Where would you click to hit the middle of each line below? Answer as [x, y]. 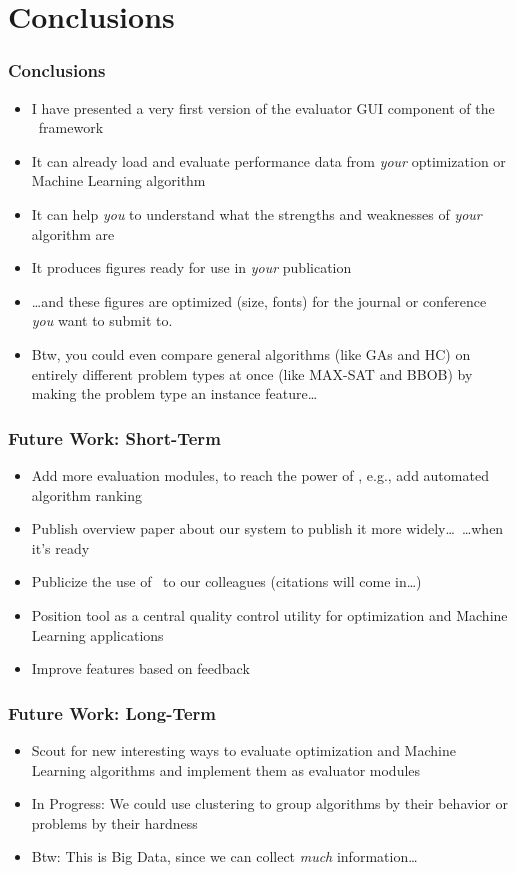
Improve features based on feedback [140, 668]
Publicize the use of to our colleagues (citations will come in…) [226, 581]
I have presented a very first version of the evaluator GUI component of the [263, 107]
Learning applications [97, 634]
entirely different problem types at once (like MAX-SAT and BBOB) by [252, 373]
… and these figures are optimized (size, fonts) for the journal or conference [259, 300]
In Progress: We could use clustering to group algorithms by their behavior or [269, 803]
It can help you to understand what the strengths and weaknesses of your [256, 213]
